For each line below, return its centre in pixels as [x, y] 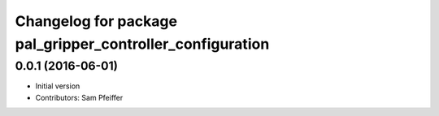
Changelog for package [96, 21]
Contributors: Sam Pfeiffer [79, 97]
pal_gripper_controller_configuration [142, 44]
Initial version [58, 86]
